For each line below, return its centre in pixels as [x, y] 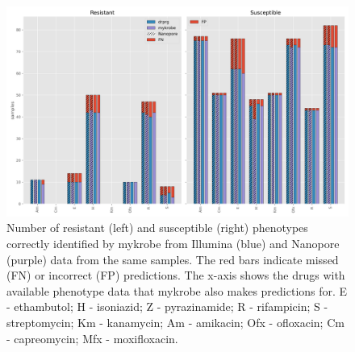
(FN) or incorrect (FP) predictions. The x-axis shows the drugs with [176, 275]
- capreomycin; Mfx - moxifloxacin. [92, 338]
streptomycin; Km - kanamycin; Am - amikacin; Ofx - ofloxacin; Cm [175, 323]
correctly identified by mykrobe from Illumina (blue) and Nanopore [173, 244]
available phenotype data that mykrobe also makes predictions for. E [177, 290]
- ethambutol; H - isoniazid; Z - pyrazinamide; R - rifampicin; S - [167, 306]
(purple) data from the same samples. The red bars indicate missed [173, 259]
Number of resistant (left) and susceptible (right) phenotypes [157, 228]
